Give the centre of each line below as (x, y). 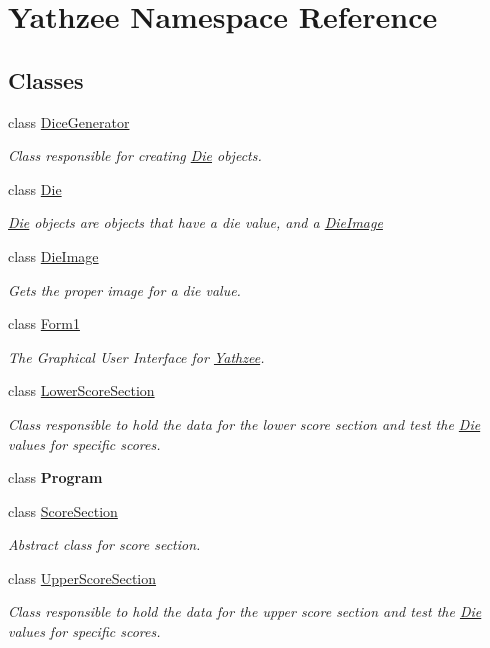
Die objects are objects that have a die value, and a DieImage (195, 222)
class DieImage (53, 255)
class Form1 (44, 323)
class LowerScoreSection (81, 390)
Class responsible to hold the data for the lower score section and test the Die (244, 423)
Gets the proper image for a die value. (124, 289)
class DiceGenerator (69, 121)
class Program (55, 477)
